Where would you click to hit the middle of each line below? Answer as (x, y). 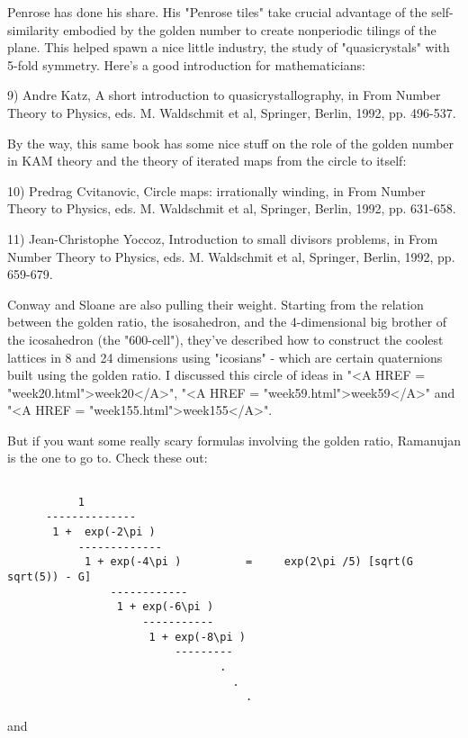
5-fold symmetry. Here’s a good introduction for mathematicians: (186, 64)
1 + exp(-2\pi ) (104, 532)
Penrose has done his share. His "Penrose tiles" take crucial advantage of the (217, 12)
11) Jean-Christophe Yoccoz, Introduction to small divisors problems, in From (223, 238)
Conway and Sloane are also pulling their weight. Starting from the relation (216, 304)
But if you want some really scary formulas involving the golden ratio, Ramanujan (234, 440)
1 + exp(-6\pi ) (165, 607)
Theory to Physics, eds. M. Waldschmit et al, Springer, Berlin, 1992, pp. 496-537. (232, 112)
